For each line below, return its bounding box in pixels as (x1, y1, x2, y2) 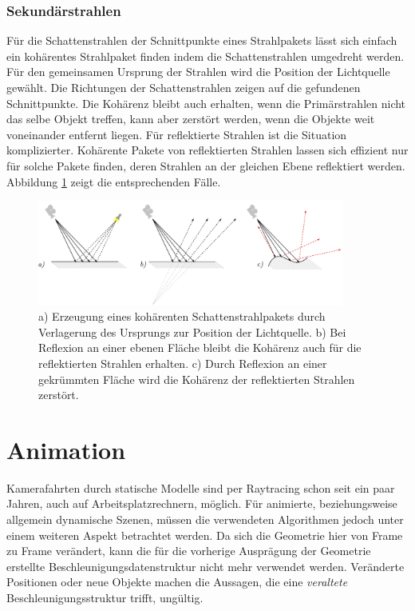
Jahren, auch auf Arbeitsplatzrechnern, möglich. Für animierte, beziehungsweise (6, 495, 397, 512)
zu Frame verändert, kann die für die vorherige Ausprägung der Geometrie (6, 542, 371, 559)
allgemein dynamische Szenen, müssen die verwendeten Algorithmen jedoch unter (6, 511, 404, 528)
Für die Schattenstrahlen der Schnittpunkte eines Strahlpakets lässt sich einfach (6, 32, 397, 49)
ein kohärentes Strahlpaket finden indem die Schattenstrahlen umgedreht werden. (6, 47, 405, 64)
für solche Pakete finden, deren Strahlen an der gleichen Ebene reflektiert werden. (6, 157, 405, 174)
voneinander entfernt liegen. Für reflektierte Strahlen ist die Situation (6, 126, 347, 142)
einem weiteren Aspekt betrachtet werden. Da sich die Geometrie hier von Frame (6, 526, 403, 543)
